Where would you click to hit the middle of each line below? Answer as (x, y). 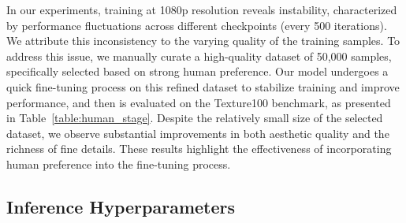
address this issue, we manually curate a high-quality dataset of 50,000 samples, (199, 56)
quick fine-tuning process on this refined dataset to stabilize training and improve (203, 86)
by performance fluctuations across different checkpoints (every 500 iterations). (197, 25)
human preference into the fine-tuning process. (119, 164)
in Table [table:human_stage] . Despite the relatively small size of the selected (195, 118)
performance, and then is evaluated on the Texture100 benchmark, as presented (199, 102)
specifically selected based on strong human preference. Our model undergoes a (197, 71)
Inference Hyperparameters (121, 206)
